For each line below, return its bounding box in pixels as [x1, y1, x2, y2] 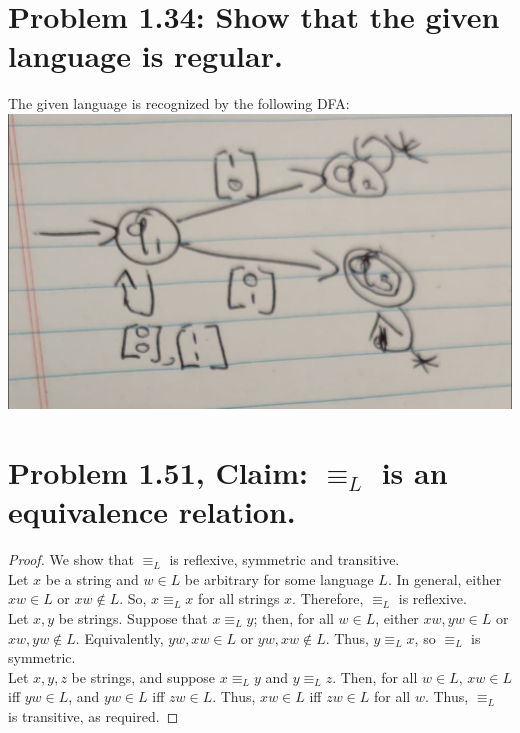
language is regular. [8, 35, 283, 76]
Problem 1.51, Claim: [8, 452, 308, 492]
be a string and [45, 568, 139, 589]
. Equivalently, [75, 627, 164, 648]
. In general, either [387, 568, 502, 589]
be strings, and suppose [71, 666, 216, 687]
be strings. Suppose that [58, 607, 208, 628]
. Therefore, [292, 588, 364, 609]
